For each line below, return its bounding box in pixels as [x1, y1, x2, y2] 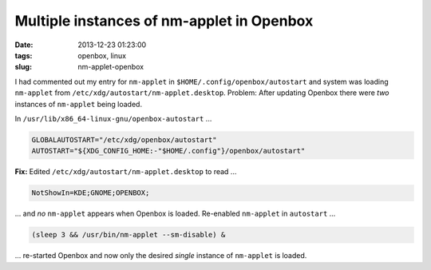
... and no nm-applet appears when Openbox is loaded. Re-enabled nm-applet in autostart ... [14, 208, 336, 219]
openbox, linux [77, 50, 127, 60]
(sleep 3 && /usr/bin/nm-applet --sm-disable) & [31, 230, 226, 240]
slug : [14, 62, 32, 72]
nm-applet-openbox [77, 62, 144, 72]
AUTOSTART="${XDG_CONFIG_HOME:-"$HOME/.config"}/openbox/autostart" [31, 146, 306, 156]
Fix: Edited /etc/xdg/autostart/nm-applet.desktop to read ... [14, 167, 237, 177]
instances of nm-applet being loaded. [14, 99, 143, 109]
